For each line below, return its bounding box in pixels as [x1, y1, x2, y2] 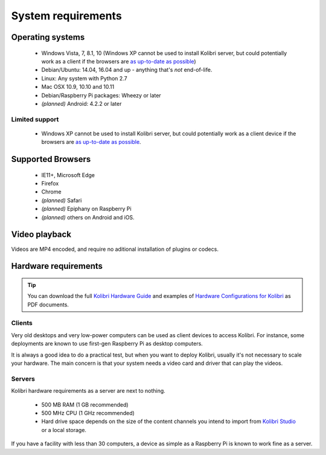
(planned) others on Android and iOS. [41, 213, 135, 221]
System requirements [11, 9, 122, 22]
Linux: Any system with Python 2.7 [41, 74, 127, 82]
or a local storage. [41, 426, 87, 433]
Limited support [11, 115, 59, 123]
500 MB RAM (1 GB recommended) [41, 401, 129, 408]
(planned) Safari [41, 196, 82, 204]
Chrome [41, 188, 62, 196]
